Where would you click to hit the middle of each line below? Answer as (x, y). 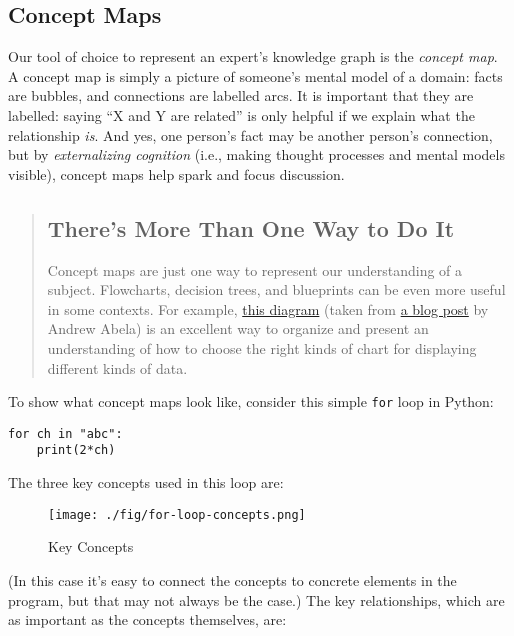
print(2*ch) (76, 450)
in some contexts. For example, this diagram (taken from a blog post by (268, 308)
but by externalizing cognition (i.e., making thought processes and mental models (256, 154)
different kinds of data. (117, 367)
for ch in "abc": (65, 433)
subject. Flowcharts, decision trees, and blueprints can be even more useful (276, 289)
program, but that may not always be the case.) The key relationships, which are (256, 599)
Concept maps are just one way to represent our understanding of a (255, 269)
